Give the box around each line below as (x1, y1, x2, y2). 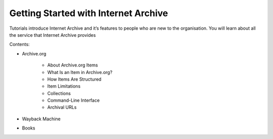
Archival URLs (47, 104, 77, 110)
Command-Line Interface (47, 97, 100, 103)
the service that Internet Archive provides (9, 32, 96, 38)
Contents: (9, 41, 30, 47)
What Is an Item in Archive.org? (47, 69, 113, 75)
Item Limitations (47, 83, 81, 89)
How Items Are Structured (47, 76, 102, 82)
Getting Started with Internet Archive (9, 8, 168, 19)
